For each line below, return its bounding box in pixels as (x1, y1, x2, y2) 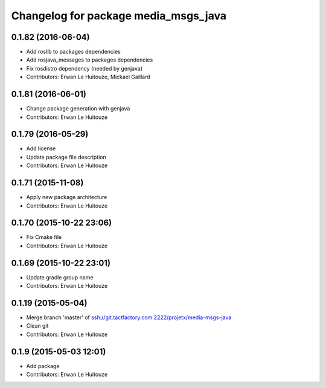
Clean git (26, 322, 49, 329)
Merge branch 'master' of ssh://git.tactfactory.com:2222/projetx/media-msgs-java (26, 314, 232, 321)
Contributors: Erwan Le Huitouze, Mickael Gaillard (26, 73, 150, 81)
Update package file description (26, 153, 106, 161)
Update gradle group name (26, 273, 94, 281)
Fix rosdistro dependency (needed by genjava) (26, 65, 143, 72)
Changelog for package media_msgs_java (11, 9, 226, 22)
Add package (26, 362, 60, 369)
